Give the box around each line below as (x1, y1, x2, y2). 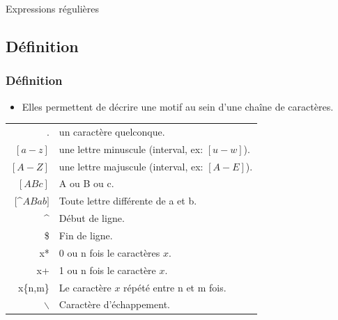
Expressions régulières (6, 1, 100, 15)
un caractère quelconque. (59, 124, 165, 138)
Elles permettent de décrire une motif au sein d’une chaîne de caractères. (22, 99, 334, 113)
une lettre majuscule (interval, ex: (59, 159, 203, 173)
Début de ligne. (59, 211, 125, 225)
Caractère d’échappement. (59, 297, 170, 312)
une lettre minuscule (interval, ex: (59, 141, 203, 156)
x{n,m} (18, 280, 49, 294)
